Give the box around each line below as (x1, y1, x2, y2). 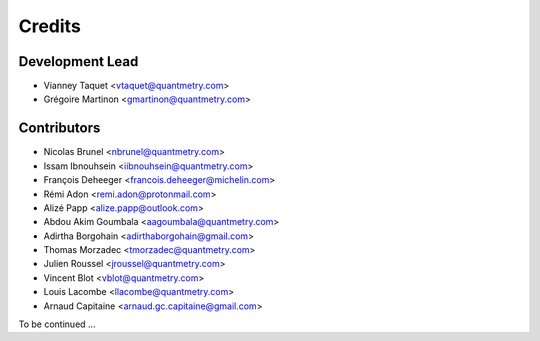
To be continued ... (18, 318, 96, 330)
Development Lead (18, 53, 139, 70)
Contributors (18, 120, 101, 137)
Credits (18, 15, 82, 37)
